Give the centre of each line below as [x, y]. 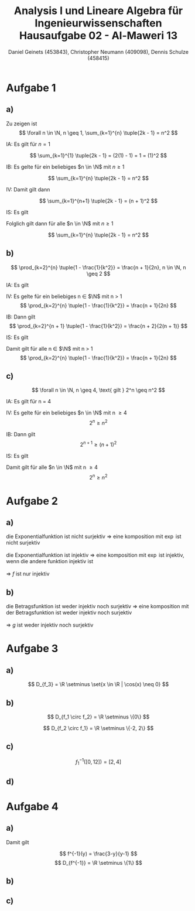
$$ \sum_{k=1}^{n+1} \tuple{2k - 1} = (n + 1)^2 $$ [98, 201]
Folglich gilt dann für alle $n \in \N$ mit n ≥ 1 [60, 223]
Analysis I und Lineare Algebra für [98, 11]
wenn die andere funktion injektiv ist [50, 561]
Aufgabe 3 [32, 649]
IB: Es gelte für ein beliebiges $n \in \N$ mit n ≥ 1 [65, 167]
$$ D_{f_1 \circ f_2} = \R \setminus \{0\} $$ [98, 717]
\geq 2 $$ [98, 273]
